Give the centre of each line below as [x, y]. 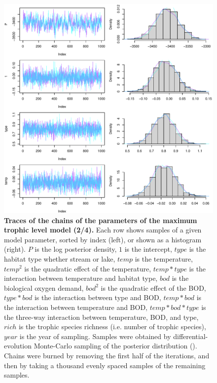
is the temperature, [164, 258]
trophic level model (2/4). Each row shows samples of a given [103, 230]
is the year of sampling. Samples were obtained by [95, 336]
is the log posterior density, [76, 249]
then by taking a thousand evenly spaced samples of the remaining [105, 365]
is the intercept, [148, 249]
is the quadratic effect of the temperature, [88, 268]
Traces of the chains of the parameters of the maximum [101, 220]
